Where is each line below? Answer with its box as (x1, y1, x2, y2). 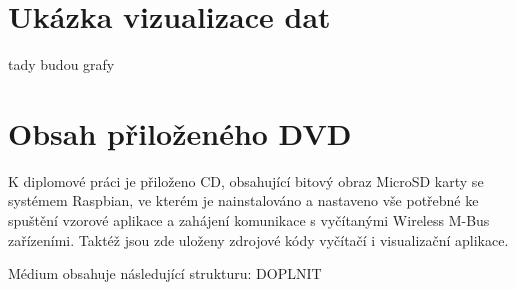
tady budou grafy (8, 54, 115, 75)
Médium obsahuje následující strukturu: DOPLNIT (8, 263, 322, 284)
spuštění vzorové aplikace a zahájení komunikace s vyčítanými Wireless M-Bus (8, 210, 490, 231)
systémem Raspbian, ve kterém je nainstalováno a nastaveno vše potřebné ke (8, 190, 479, 211)
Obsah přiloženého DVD (8, 112, 352, 153)
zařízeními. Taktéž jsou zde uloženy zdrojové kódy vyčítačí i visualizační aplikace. (8, 229, 509, 250)
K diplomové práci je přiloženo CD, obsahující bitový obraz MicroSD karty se (8, 170, 484, 191)
